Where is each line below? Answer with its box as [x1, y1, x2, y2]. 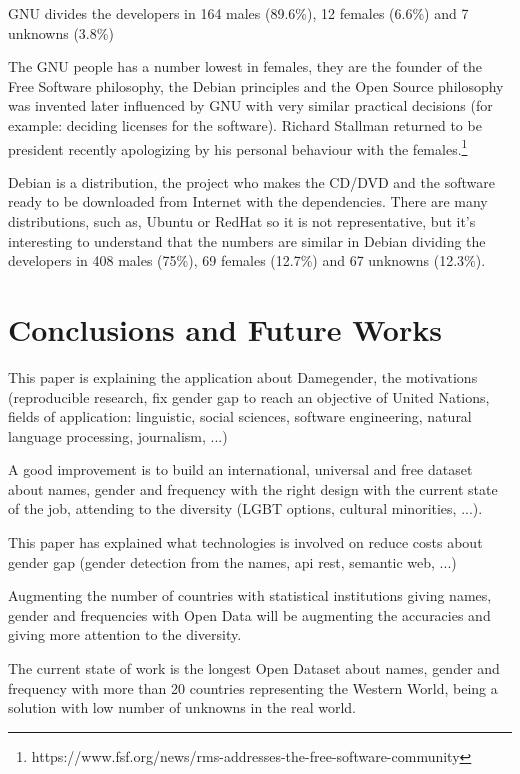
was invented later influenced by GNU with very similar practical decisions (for [8, 95, 493, 116]
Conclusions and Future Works [8, 308, 442, 349]
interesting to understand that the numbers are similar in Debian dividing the [8, 230, 486, 251]
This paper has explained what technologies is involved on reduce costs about [8, 532, 483, 553]
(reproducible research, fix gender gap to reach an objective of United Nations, [8, 386, 490, 407]
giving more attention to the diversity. [8, 624, 242, 645]
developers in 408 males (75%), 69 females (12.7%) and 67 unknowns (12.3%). [8, 250, 486, 271]
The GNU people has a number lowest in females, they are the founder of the [8, 56, 483, 77]
